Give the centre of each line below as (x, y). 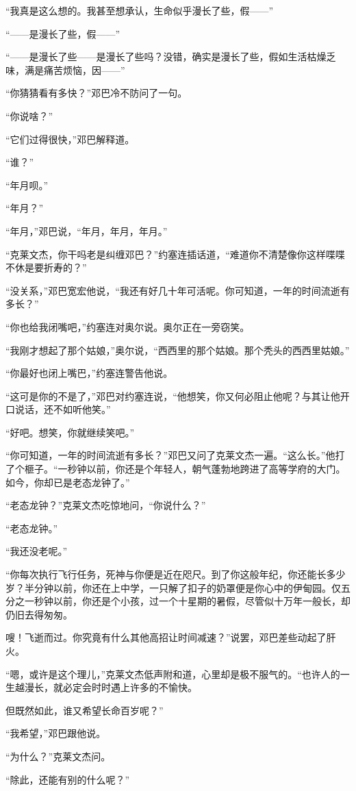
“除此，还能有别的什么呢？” (68, 779)
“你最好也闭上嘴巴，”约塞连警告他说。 (89, 373)
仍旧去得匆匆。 (39, 614)
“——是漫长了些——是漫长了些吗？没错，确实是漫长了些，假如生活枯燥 (166, 56)
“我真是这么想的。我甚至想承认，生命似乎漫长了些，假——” (140, 10)
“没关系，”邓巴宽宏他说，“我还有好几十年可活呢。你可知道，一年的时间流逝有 (178, 290)
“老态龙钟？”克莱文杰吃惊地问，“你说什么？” (106, 505)
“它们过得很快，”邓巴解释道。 (70, 139)
